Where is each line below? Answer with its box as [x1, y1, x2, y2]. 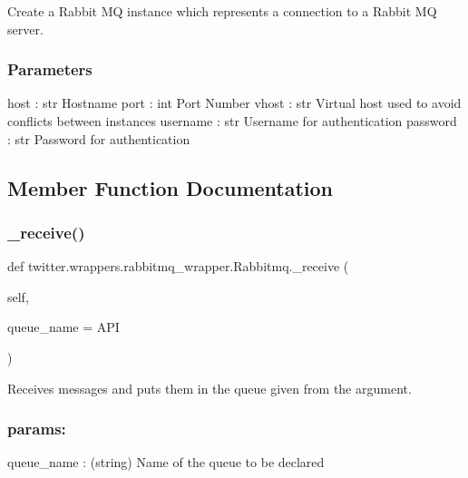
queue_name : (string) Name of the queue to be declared [7, 453, 325, 472]
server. [7, 19, 44, 38]
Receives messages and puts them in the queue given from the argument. [7, 378, 412, 397]
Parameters [7, 58, 93, 81]
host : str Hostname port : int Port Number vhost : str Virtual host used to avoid [7, 93, 462, 112]
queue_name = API [7, 317, 120, 337]
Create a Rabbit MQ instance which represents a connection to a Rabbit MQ [7, 2, 437, 20]
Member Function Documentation [7, 173, 334, 201]
